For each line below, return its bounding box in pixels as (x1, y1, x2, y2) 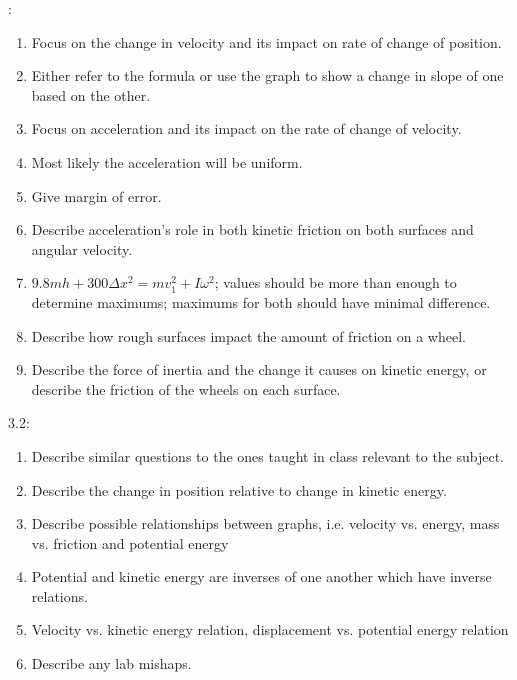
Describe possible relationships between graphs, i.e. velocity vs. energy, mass (31, 513, 500, 534)
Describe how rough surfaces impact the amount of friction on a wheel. (31, 325, 466, 346)
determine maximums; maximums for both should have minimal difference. (31, 291, 491, 312)
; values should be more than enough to (214, 272, 457, 293)
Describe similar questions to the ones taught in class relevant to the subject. (31, 445, 505, 466)
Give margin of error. (31, 185, 162, 206)
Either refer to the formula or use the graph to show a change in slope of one (31, 65, 504, 86)
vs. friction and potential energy (31, 532, 229, 553)
